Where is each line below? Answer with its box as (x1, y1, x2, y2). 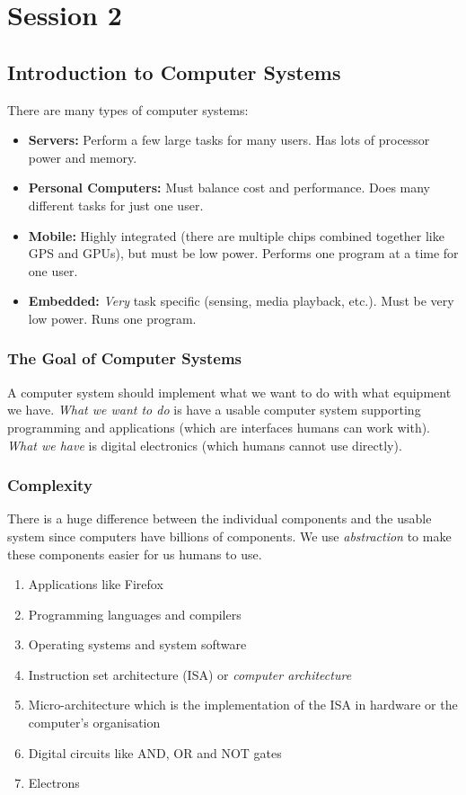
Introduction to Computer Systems (7, 58, 341, 85)
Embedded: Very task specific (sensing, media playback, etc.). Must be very (28, 291, 454, 310)
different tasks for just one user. (28, 195, 204, 214)
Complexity (7, 474, 92, 496)
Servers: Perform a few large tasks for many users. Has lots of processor (28, 130, 430, 149)
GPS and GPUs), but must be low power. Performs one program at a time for (28, 244, 459, 263)
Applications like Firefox (28, 575, 163, 594)
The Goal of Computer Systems (7, 347, 242, 370)
